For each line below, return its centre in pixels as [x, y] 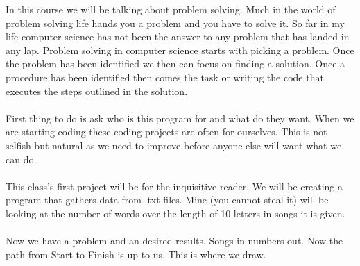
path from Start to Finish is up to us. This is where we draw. [136, 254]
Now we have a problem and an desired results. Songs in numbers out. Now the [174, 241]
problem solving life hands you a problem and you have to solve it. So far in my [175, 23]
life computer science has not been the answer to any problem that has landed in [178, 36]
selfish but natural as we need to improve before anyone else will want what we [174, 145]
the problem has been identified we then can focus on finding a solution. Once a [175, 64]
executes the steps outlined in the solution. [97, 91]
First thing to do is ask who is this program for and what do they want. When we [180, 118]
